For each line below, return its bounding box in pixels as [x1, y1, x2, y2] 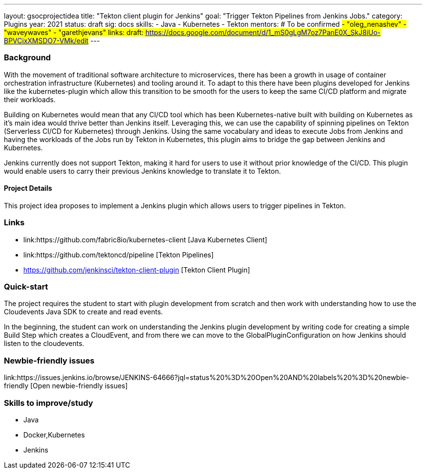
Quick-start [4, 282, 48, 292]
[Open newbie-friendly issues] [30, 382, 128, 390]
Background [4, 53, 51, 63]
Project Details [4, 184, 53, 193]
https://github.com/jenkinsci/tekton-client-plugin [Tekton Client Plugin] [23, 265, 250, 274]
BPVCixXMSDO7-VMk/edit [4, 36, 89, 45]
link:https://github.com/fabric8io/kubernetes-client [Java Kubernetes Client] [23, 235, 267, 244]
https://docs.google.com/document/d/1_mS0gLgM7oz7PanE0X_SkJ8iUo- [145, 28, 381, 36]
